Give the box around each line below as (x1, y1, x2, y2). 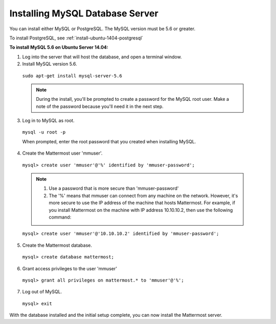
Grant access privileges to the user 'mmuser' (22, 265, 118, 271)
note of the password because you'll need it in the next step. (36, 103, 164, 110)
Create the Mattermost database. (22, 242, 92, 248)
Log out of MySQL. (22, 289, 62, 295)
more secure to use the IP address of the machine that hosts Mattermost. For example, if (49, 200, 235, 206)
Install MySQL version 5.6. (22, 61, 78, 67)
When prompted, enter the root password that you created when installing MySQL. (22, 138, 196, 144)
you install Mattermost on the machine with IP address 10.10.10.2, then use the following (49, 207, 233, 213)
